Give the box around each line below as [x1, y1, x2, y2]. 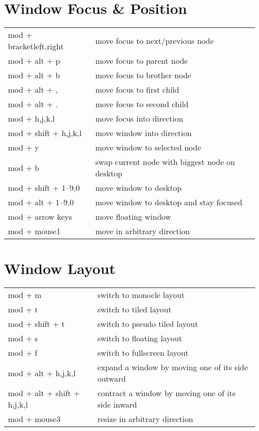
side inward [97, 399, 137, 411]
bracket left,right [8, 40, 64, 52]
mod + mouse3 [8, 413, 61, 425]
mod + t [8, 303, 38, 315]
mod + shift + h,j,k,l [8, 127, 82, 139]
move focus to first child [95, 84, 179, 96]
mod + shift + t [8, 318, 65, 330]
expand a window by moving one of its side [97, 361, 248, 373]
